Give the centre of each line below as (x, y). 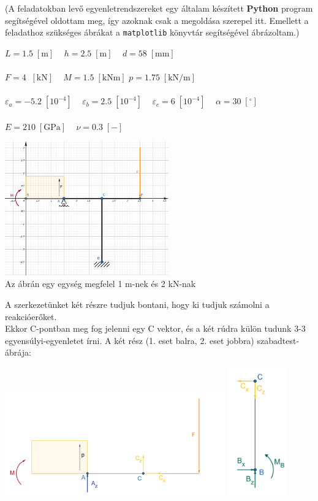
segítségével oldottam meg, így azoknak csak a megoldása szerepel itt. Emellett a (157, 20)
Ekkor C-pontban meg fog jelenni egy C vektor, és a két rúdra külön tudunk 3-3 (155, 328)
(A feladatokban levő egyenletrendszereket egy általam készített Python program (159, 8)
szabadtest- (278, 340)
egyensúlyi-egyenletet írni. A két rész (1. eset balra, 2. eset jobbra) (130, 340)
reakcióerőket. (31, 316)
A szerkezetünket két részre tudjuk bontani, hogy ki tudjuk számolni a (137, 304)
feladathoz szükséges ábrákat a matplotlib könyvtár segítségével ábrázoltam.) (152, 32)
